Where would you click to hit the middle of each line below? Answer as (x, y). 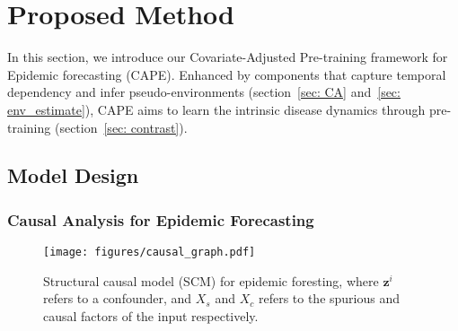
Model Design (73, 175)
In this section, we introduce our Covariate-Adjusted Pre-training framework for (228, 57)
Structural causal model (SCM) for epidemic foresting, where (211, 280)
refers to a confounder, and (118, 298)
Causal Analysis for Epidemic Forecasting (161, 219)
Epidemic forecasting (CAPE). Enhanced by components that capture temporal (227, 74)
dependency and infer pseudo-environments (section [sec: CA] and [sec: (204, 92)
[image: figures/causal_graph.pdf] (150, 253)
